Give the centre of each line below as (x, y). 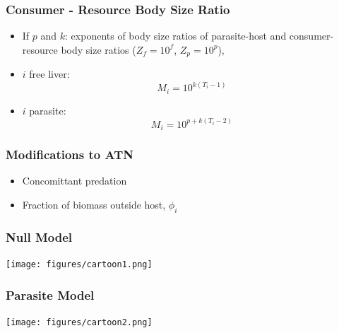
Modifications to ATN (70, 154)
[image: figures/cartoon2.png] (79, 322)
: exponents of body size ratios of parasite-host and (176, 36)
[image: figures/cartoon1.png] (79, 265)
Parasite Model (50, 294)
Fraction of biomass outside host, (94, 205)
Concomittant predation (75, 181)
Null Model (39, 236)
